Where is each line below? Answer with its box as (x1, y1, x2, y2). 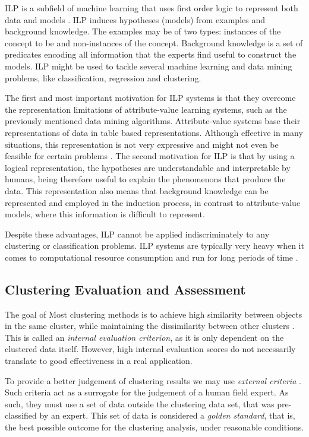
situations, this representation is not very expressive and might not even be (5, 138, 279, 150)
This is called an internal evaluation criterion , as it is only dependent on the (5, 331, 284, 343)
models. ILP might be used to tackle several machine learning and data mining (5, 59, 292, 72)
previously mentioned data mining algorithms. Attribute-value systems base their (5, 115, 301, 127)
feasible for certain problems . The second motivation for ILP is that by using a (5, 150, 295, 162)
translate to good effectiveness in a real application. (5, 354, 193, 367)
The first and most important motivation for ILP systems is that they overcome (5, 91, 296, 104)
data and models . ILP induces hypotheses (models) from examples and (5, 13, 265, 26)
